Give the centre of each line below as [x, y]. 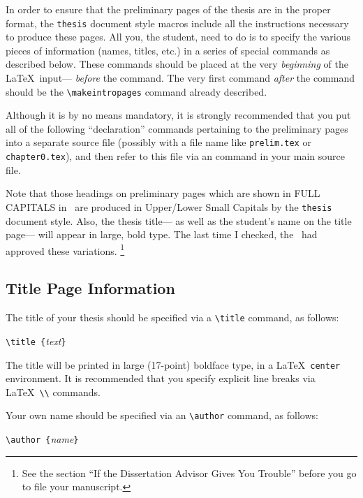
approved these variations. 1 [65, 249]
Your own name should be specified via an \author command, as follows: [162, 415]
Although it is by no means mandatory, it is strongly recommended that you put [178, 115]
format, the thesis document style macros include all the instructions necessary [177, 23]
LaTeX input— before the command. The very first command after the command [180, 78]
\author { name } [42, 439]
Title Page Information [90, 288]
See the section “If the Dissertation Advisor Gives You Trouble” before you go [189, 473]
